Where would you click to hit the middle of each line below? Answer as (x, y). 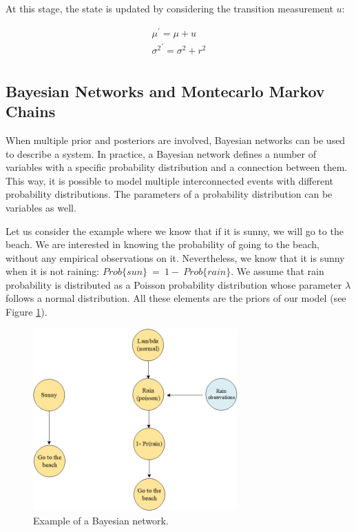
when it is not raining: (53, 271)
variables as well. (41, 207)
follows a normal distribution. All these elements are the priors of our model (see (176, 298)
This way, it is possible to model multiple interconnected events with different (170, 180)
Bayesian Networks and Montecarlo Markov (165, 91)
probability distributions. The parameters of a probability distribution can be (169, 194)
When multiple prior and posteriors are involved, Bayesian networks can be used (176, 140)
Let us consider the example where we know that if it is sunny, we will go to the (175, 231)
